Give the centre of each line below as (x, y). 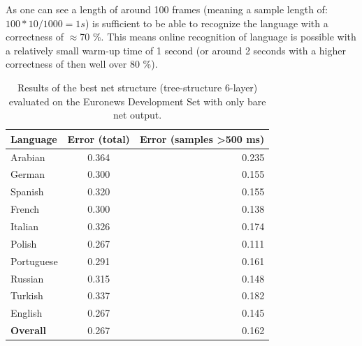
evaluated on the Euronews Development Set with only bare (137, 101)
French (25, 209)
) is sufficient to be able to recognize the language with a (207, 23)
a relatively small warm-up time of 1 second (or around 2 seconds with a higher (176, 50)
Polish (24, 243)
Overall (28, 330)
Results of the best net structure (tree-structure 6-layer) (137, 87)
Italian (25, 226)
